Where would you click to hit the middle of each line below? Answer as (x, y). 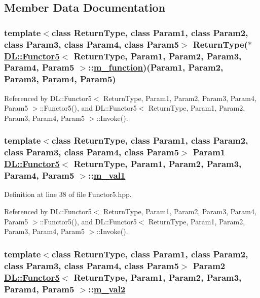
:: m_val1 (107, 175)
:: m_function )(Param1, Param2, (156, 67)
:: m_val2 (107, 289)
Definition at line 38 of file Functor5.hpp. (68, 194)
